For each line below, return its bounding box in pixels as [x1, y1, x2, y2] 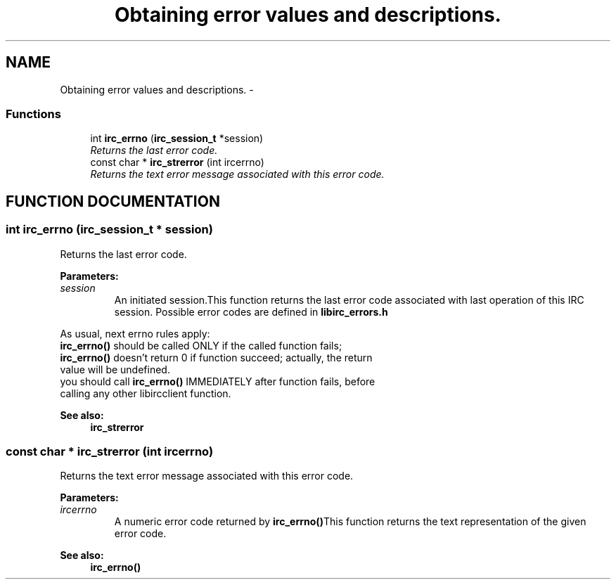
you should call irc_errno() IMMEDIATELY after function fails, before [60, 375, 376, 387]
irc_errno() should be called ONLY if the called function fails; [60, 339, 342, 352]
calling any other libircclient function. [60, 387, 231, 399]
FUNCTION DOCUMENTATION [6, 192, 220, 210]
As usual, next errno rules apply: [60, 327, 210, 340]
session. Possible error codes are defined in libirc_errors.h [114, 305, 388, 318]
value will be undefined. [60, 363, 170, 375]
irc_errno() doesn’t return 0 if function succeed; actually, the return [60, 351, 373, 364]
